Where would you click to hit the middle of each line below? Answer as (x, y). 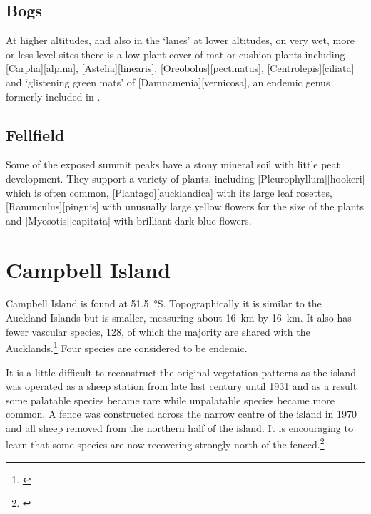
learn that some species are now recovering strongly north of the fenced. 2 (165, 443)
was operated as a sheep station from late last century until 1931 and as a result (182, 386)
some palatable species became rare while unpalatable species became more (170, 400)
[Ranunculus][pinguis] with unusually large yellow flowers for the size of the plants (185, 206)
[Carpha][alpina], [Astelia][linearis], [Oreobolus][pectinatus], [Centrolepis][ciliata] (180, 68)
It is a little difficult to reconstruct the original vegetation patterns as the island (181, 372)
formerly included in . (53, 96)
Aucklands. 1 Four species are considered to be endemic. (127, 347)
